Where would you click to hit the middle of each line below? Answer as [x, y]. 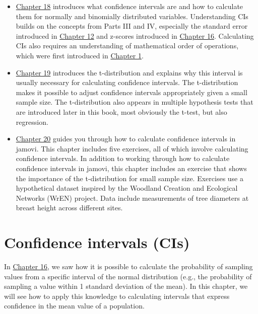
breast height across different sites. [69, 208]
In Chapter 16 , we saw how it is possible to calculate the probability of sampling [128, 266]
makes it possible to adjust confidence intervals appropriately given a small [132, 92]
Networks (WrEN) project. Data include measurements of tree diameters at [132, 198]
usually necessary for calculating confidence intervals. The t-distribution [127, 82]
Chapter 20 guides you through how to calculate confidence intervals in [126, 139]
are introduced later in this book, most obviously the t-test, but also [121, 111]
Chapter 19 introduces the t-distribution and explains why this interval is [129, 72]
